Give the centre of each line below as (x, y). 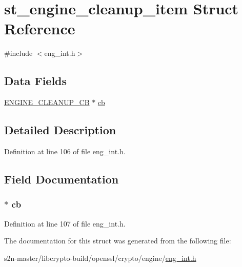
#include (18, 53)
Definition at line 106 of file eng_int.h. (65, 151)
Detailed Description (60, 130)
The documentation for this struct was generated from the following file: (118, 241)
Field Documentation (62, 179)
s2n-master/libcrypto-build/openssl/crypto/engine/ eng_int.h (100, 258)
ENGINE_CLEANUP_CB (47, 102)
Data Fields (36, 81)
